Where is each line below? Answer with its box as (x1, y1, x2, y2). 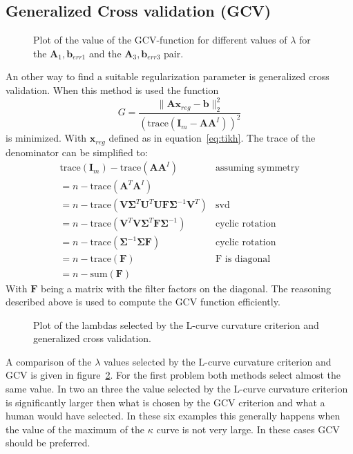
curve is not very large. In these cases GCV (156, 422, 340, 436)
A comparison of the (6, 354, 92, 368)
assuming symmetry (216, 163, 300, 173)
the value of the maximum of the (6, 422, 145, 436)
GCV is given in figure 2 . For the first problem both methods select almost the (6, 368, 341, 382)
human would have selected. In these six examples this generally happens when (6, 408, 341, 423)
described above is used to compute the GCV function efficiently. (6, 294, 280, 309)
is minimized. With (6, 131, 87, 145)
